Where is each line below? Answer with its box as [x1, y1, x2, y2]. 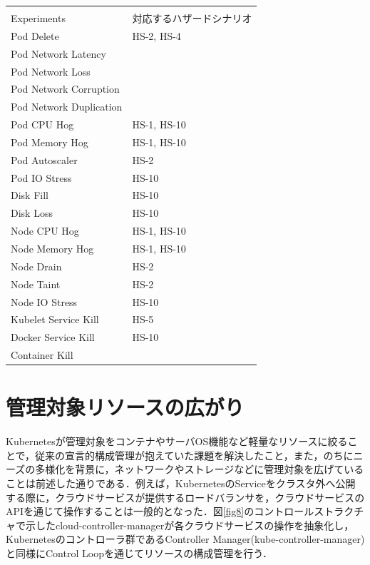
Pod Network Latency [11, 46, 106, 61]
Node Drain [11, 258, 62, 273]
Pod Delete [11, 28, 59, 43]
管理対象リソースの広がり [6, 392, 245, 422]
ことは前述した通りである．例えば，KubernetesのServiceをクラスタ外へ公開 [6, 476, 356, 491]
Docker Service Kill [11, 330, 95, 345]
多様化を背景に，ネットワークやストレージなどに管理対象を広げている [35, 462, 364, 477]
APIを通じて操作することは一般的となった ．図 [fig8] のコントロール [6, 504, 314, 519]
